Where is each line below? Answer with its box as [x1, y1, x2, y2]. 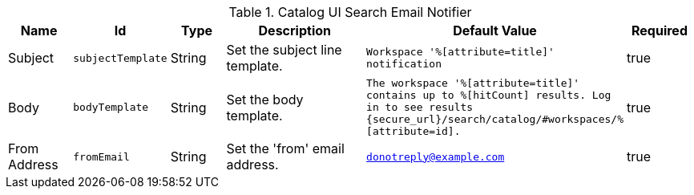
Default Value [453, 22, 537, 39]
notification [366, 58, 442, 70]
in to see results [366, 101, 474, 113]
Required [631, 22, 688, 39]
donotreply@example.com [366, 150, 505, 163]
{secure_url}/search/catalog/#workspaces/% [366, 113, 623, 125]
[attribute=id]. [366, 125, 461, 137]
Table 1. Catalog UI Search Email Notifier [228, 4, 472, 20]
